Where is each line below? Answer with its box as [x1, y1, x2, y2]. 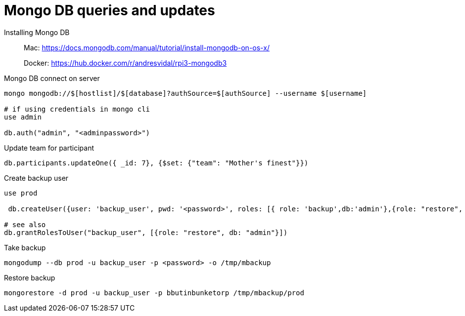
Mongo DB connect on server [4, 74, 100, 82]
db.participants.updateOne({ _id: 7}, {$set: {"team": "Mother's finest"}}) [4, 158, 309, 167]
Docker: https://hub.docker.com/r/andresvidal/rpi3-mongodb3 [24, 58, 227, 67]
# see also [4, 220, 46, 229]
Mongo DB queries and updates [4, 2, 215, 19]
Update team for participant [4, 143, 94, 152]
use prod [4, 189, 38, 197]
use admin [4, 113, 42, 121]
